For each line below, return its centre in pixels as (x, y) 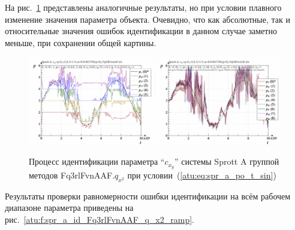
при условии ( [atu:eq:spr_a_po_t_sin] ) (202, 175)
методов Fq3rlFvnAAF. (72, 175)
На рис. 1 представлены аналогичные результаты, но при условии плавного (143, 7)
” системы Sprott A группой (227, 161)
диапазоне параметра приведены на (69, 208)
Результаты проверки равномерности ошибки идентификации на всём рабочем (148, 196)
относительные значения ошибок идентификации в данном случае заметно (141, 31)
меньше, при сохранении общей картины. (81, 42)
